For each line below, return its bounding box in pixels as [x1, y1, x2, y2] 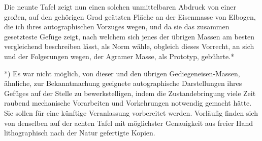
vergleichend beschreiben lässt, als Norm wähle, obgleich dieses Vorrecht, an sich [4, 41, 254, 52]
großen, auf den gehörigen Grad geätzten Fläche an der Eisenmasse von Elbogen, [4, 11, 256, 22]
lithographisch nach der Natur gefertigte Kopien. [4, 127, 155, 138]
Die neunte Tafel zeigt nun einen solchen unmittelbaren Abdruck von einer [4, 2, 236, 12]
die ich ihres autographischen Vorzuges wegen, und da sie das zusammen [4, 21, 230, 32]
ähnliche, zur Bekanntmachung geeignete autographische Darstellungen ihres [4, 78, 242, 88]
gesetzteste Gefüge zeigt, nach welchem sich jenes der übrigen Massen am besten [4, 31, 254, 41]
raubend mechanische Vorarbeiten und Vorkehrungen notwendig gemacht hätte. [4, 98, 252, 108]
